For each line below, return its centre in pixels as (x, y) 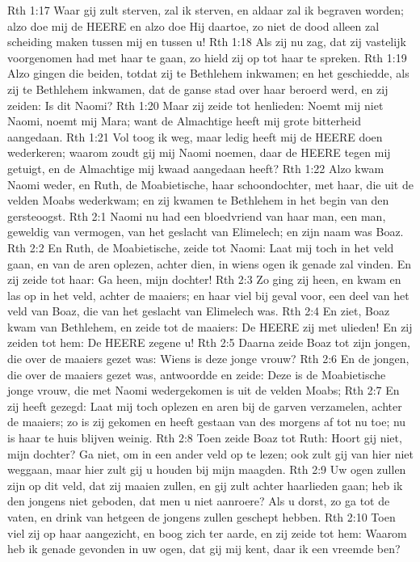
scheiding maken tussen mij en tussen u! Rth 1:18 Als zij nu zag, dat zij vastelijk (207, 42)
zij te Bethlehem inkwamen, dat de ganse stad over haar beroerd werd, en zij (198, 89)
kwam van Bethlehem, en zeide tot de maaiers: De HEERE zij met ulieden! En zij (210, 326)
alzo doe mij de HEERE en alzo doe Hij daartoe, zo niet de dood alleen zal (193, 25)
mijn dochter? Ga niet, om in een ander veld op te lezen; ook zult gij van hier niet (211, 453)
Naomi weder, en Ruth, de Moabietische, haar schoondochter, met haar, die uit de (210, 184)
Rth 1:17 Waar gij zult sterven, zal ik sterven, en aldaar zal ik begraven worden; (206, 10)
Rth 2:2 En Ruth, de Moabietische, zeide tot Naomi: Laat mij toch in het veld (201, 247)
